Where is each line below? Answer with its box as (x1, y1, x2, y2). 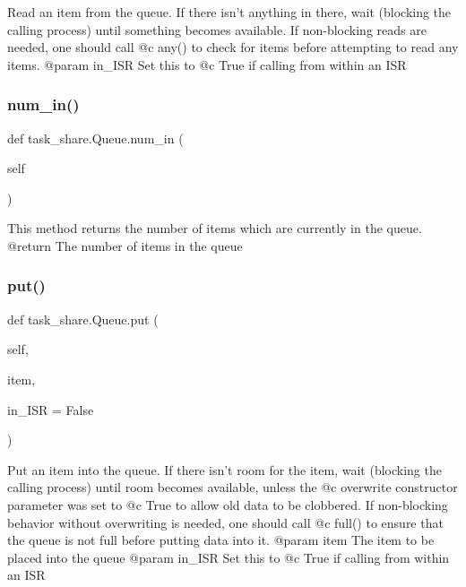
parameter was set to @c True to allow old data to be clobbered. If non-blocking (7, 495, 448, 514)
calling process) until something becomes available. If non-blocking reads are (7, 20, 427, 39)
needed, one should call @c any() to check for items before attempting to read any (7, 38, 459, 56)
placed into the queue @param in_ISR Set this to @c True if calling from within (7, 548, 450, 566)
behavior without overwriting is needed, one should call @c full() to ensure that (7, 513, 444, 531)
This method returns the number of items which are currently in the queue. (7, 219, 422, 237)
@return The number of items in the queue (7, 236, 243, 255)
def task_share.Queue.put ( (7, 309, 159, 328)
